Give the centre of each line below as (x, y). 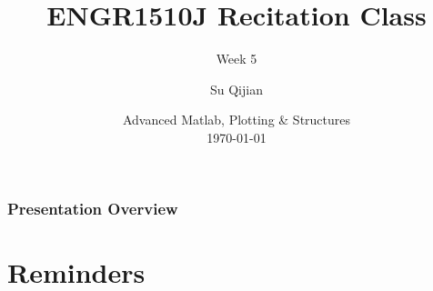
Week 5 (237, 59)
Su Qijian (237, 89)
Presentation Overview (93, 208)
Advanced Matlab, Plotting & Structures (237, 120)
